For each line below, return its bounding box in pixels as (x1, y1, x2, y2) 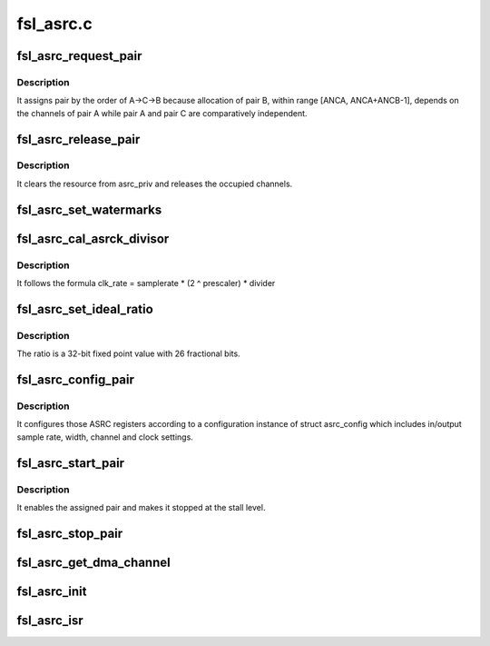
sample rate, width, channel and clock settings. (16, 432, 194, 442)
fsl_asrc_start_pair (16, 455, 125, 471)
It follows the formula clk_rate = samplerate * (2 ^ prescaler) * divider (16, 278, 276, 289)
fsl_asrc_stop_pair (16, 525, 123, 541)
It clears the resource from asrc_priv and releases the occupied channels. (16, 178, 293, 189)
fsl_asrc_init (16, 583, 87, 599)
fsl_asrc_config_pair (16, 373, 135, 387)
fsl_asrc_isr (16, 612, 83, 628)
